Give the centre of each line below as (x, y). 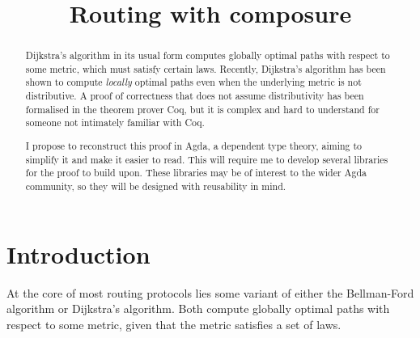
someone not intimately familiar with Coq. (115, 123)
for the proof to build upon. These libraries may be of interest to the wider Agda (196, 173)
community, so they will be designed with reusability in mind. (156, 186)
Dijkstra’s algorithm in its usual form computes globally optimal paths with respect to (208, 55)
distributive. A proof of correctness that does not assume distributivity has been (195, 96)
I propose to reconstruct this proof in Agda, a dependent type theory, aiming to (194, 146)
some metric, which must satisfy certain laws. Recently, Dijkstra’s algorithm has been (206, 68)
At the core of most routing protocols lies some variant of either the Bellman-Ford (210, 292)
